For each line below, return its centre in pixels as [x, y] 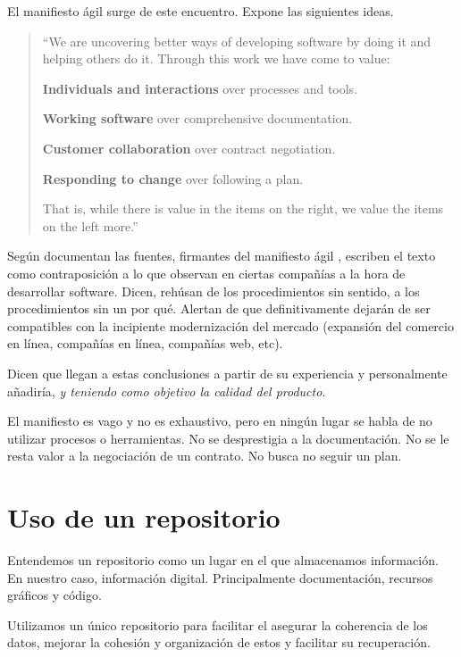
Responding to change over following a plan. [173, 178]
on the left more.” [90, 225]
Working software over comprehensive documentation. [197, 118]
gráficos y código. [54, 595]
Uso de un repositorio [144, 517]
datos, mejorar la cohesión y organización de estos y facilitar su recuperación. [219, 642]
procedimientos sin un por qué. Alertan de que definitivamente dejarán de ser [219, 308]
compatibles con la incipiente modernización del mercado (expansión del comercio [230, 325]
